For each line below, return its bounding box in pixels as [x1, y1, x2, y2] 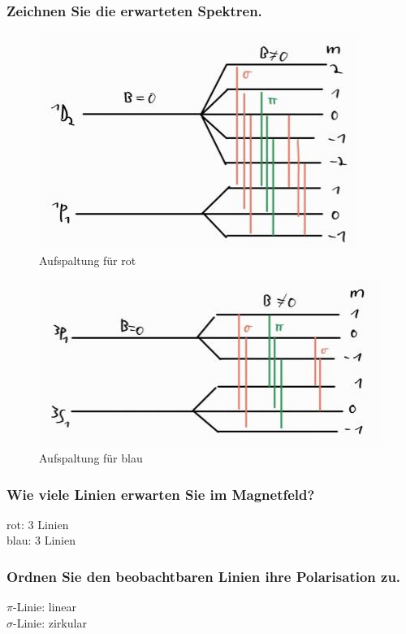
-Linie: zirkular [13, 614, 87, 631]
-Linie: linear [12, 598, 77, 615]
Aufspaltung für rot [39, 251, 136, 268]
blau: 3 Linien [6, 532, 76, 549]
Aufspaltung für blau [39, 449, 143, 466]
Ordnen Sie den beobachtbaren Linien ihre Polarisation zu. [6, 566, 401, 586]
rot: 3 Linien [6, 515, 69, 532]
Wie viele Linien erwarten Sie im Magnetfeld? [6, 484, 315, 504]
